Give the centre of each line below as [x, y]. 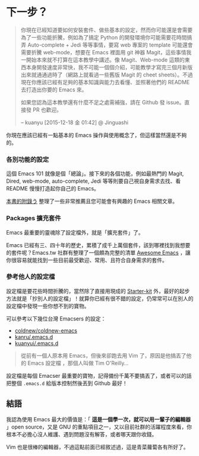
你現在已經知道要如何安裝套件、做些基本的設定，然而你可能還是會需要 [107, 30]
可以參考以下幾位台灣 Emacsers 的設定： [56, 318]
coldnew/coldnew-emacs [46, 330]
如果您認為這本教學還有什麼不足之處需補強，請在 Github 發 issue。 [102, 102]
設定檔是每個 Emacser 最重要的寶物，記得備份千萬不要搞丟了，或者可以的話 [99, 375]
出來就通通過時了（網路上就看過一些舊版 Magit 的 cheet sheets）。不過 [107, 75]
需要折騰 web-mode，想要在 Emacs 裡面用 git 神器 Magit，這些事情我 [106, 52]
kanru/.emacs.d [34, 337]
